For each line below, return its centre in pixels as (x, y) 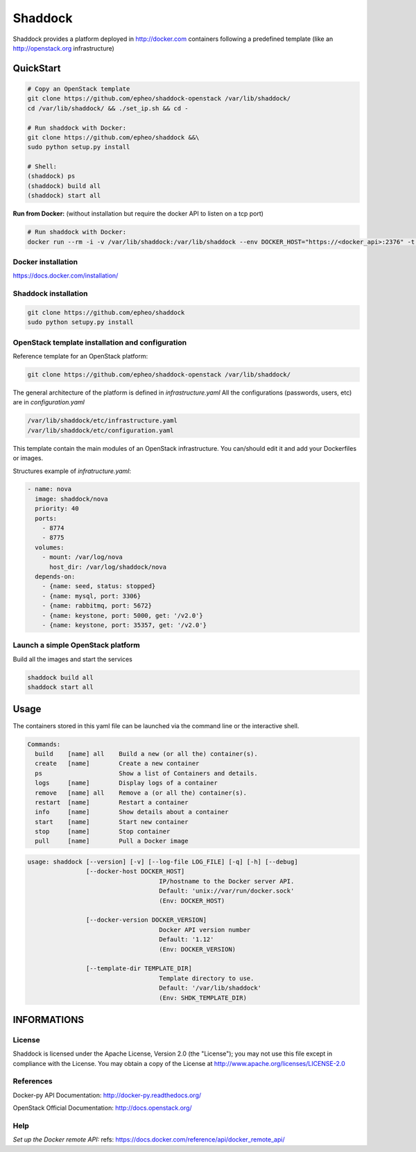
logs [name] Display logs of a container (126, 783)
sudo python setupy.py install (81, 322)
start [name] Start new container (112, 822)
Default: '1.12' (187, 939)
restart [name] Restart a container (112, 802)
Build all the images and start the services (73, 659)
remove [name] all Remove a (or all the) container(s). (141, 793)
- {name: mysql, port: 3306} (92, 596)
